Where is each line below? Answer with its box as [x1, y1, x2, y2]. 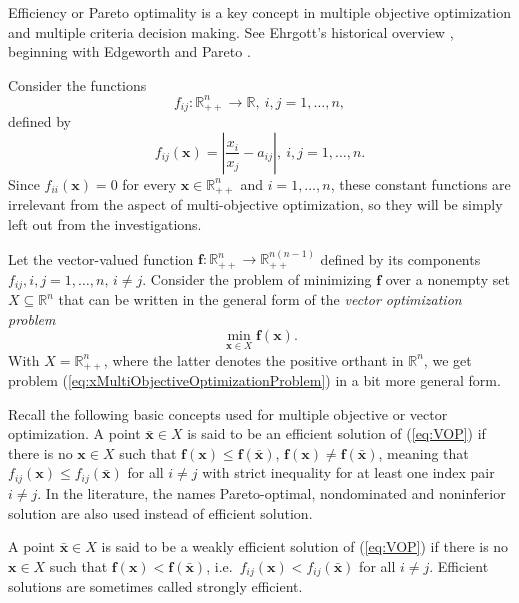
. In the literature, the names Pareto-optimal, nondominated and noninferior [37, 482, 506, 503]
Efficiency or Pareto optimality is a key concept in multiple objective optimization [8, 2, 511, 22]
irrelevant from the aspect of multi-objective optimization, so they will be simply [8, 194, 503, 215]
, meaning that [378, 442, 469, 463]
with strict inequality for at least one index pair [202, 462, 495, 483]
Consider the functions [8, 74, 147, 95]
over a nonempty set [385, 268, 510, 289]
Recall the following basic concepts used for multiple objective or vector [8, 403, 448, 424]
